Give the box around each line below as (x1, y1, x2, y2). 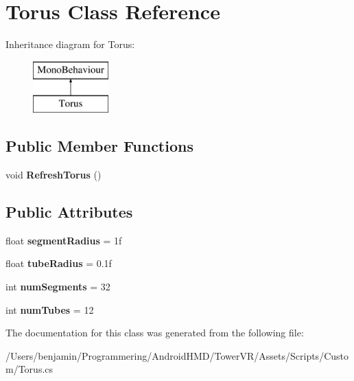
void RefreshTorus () (5, 168, 102, 182)
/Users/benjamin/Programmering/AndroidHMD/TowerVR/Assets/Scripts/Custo (5, 348, 349, 362)
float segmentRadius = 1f (5, 233, 122, 247)
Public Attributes (5, 201, 133, 222)
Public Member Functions (5, 135, 193, 157)
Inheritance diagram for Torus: (5, 37, 135, 51)
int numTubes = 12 (5, 302, 94, 316)
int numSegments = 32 (5, 279, 110, 294)
